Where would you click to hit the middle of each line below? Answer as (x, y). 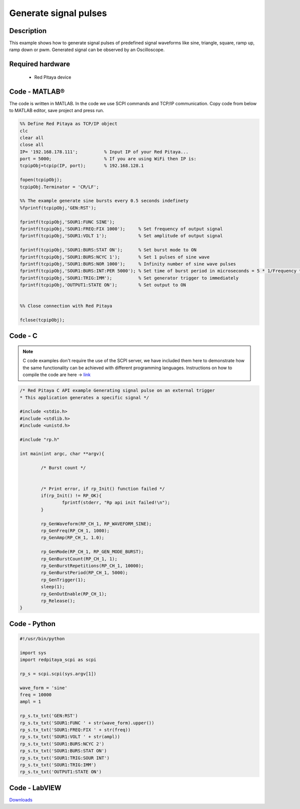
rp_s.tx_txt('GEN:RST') (49, 716)
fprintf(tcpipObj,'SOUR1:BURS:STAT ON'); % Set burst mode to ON (108, 250)
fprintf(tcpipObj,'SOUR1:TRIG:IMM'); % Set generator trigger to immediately (129, 278)
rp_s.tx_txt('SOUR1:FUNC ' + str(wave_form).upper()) (87, 723)
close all (32, 145)
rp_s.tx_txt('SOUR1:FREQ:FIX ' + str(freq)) (75, 730)
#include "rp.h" (40, 439)
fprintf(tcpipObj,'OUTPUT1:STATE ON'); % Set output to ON (103, 285)
